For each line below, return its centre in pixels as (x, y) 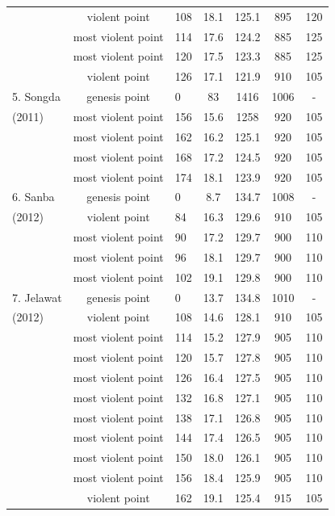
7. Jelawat (37, 297)
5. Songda (36, 96)
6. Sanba (33, 197)
